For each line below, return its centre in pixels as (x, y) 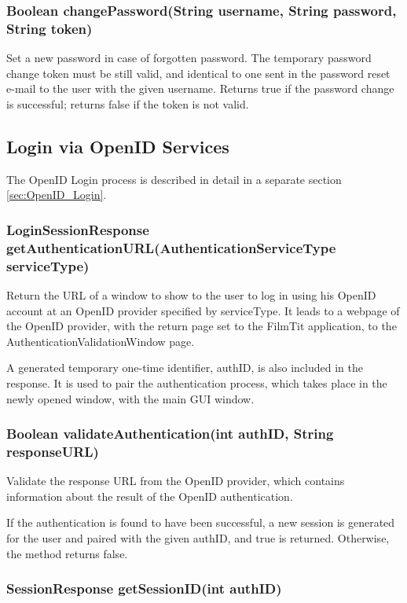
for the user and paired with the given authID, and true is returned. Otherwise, (198, 538)
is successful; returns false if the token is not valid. (128, 103)
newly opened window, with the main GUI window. (130, 398)
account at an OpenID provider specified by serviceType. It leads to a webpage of (203, 310)
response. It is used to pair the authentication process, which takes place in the (197, 382)
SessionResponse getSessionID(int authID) (144, 588)
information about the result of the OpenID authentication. (150, 496)
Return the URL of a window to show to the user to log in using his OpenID (191, 294)
